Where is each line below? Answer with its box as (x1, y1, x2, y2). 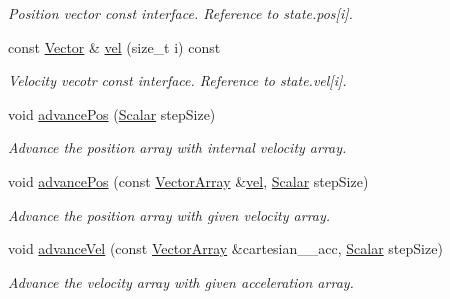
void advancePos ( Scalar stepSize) (8, 103, 216, 124)
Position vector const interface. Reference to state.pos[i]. (8, 3, 353, 23)
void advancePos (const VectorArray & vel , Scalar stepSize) (8, 170, 369, 191)
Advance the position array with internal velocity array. (8, 137, 347, 158)
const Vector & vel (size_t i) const (8, 36, 221, 57)
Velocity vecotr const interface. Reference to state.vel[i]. (8, 70, 347, 91)
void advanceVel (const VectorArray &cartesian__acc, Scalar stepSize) (8, 238, 443, 259)
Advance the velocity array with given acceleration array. (8, 271, 354, 292)
